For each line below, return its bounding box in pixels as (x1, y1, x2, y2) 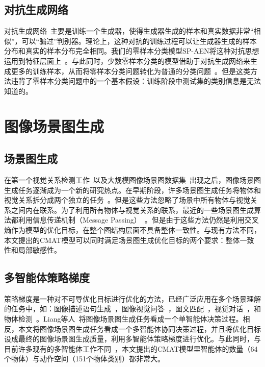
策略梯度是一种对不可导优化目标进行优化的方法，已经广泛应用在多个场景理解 (4, 293, 261, 304)
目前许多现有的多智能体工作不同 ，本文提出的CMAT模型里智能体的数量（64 (4, 343, 258, 354)
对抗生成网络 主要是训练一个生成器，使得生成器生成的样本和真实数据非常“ (4, 26, 254, 36)
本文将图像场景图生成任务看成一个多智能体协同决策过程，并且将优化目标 (18, 323, 261, 334)
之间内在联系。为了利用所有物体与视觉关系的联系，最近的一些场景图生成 (11, 204, 254, 215)
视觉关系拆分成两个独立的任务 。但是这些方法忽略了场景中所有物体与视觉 (4, 194, 250, 205)
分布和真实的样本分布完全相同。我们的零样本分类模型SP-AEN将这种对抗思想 (4, 45, 259, 56)
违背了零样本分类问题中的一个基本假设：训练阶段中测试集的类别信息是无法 (11, 76, 261, 86)
